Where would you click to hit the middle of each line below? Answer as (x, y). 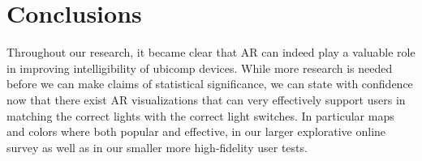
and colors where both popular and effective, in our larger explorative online (196, 131)
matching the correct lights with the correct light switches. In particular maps (200, 115)
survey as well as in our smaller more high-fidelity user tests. (157, 147)
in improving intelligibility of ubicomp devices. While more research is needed (200, 68)
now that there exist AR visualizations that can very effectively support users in (206, 99)
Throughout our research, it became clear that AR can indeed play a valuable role (211, 52)
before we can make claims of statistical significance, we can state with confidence (210, 84)
